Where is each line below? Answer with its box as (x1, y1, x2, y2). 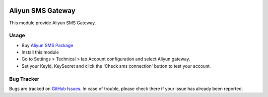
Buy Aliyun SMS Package (21, 42, 73, 48)
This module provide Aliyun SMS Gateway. (9, 20, 96, 26)
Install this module (21, 49, 59, 55)
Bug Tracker (9, 75, 40, 82)
